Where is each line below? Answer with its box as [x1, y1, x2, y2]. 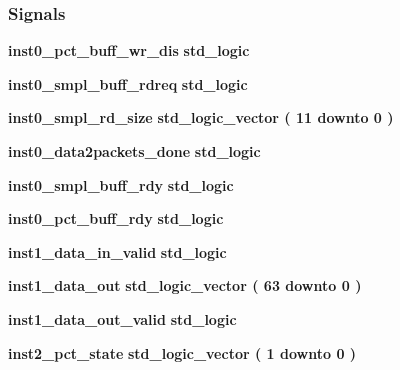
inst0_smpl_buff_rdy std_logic [8, 174, 234, 195]
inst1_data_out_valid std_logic [8, 308, 237, 329]
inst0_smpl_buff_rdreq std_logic [8, 73, 248, 94]
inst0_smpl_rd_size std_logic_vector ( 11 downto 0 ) [8, 107, 394, 128]
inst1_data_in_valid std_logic [8, 241, 227, 262]
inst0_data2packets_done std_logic [8, 141, 261, 161]
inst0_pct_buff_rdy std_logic [8, 208, 224, 229]
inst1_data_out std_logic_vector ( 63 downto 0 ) [8, 275, 362, 296]
